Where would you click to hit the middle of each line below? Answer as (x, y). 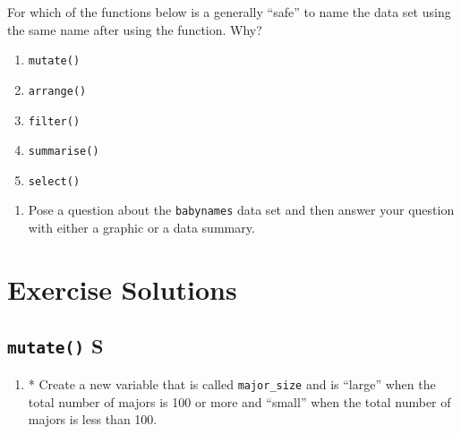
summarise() (64, 152)
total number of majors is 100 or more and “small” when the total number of (239, 401)
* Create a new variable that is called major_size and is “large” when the (232, 383)
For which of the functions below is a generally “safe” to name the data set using (229, 12)
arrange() (57, 91)
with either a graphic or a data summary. (141, 228)
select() (54, 181)
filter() (54, 121)
